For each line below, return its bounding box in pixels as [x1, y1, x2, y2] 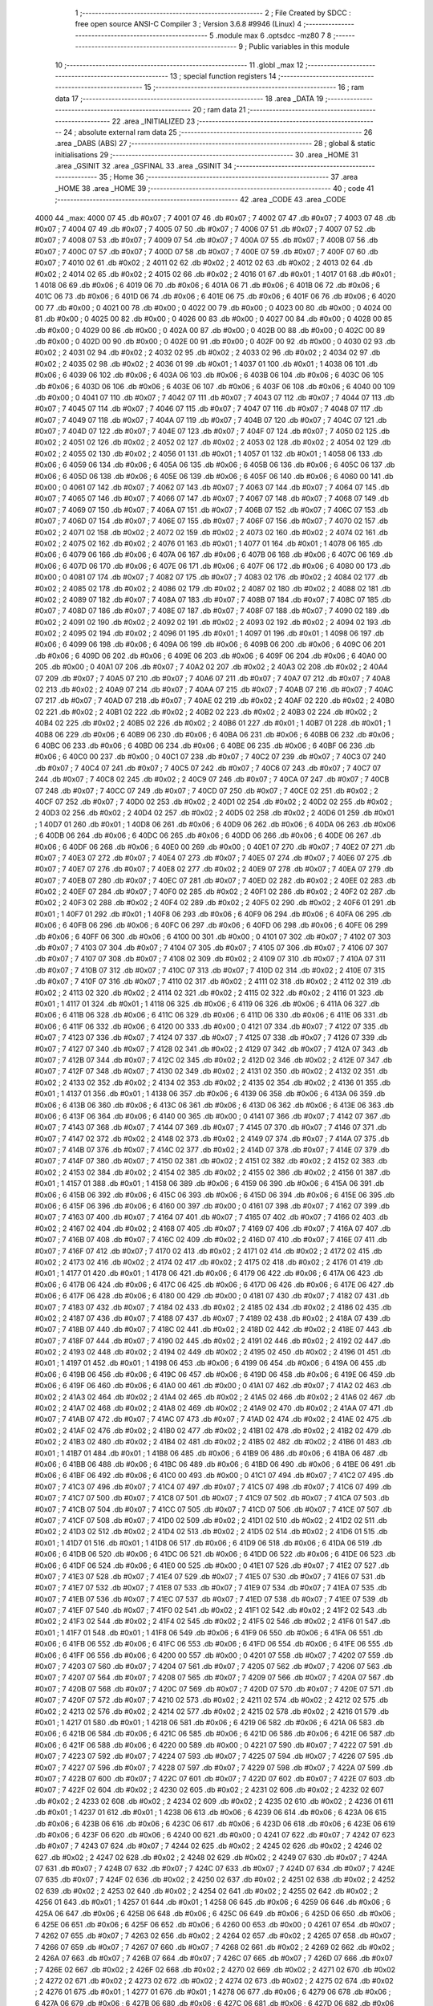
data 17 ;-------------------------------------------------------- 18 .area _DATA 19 [55, 93, 324, 104]
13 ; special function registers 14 [169, 71, 277, 80]
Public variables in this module [249, 42, 350, 51]
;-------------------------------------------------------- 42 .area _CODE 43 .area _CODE [55, 195, 346, 205]
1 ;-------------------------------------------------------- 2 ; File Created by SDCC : [75, 8, 352, 18]
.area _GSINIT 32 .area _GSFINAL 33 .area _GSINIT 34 [55, 161, 233, 171]
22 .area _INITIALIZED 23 [111, 116, 196, 126]
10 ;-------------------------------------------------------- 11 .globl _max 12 [55, 60, 304, 70]
